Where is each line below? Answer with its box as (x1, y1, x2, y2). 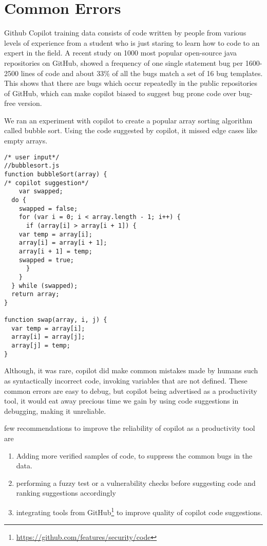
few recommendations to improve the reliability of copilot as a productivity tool (4, 423, 255, 433)
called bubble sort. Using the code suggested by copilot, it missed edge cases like (4, 125, 257, 136)
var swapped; (18, 188, 63, 195)
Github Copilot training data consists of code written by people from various (4, 27, 246, 38)
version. (17, 98, 42, 108)
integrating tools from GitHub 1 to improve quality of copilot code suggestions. (16, 505, 263, 517)
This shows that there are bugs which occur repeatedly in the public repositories (4, 78, 258, 88)
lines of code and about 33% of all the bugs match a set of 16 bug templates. (21, 67, 263, 78)
